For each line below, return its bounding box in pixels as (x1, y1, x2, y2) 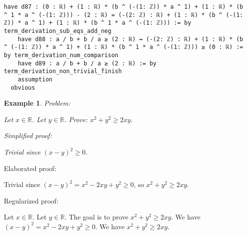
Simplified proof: (4, 130, 52, 141)
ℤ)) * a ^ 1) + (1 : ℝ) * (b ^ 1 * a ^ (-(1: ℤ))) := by (4, 19, 191, 27)
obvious (11, 84, 35, 91)
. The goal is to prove (64, 212, 128, 222)
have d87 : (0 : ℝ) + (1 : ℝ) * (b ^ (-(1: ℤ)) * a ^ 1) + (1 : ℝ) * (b (4, 3, 243, 10)
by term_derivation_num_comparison (4, 51, 119, 59)
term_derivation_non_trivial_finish (4, 68, 122, 75)
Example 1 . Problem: (4, 98, 71, 108)
